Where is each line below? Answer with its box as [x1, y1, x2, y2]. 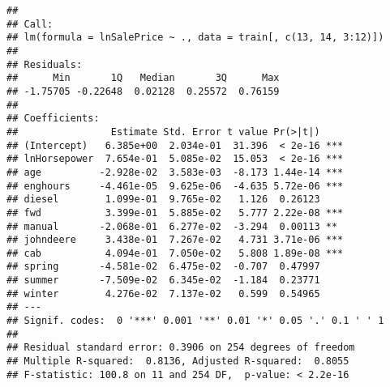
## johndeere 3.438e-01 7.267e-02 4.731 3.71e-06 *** [6, 234, 344, 246]
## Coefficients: [6, 113, 100, 125]
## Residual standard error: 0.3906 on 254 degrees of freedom [6, 342, 355, 354]
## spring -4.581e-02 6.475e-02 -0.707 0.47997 [6, 261, 320, 273]
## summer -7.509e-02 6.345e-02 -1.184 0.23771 [6, 274, 320, 287]
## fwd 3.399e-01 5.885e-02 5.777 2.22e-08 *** [6, 206, 344, 219]
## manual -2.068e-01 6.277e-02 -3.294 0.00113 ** [6, 220, 338, 232]
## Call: [6, 18, 54, 30]
